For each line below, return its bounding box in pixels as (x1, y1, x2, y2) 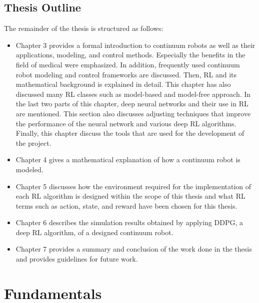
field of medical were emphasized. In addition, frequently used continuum (15, 59, 240, 69)
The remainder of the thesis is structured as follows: (4, 23, 163, 33)
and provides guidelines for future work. (15, 254, 138, 264)
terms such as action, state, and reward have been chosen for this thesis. (15, 200, 237, 211)
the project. (15, 137, 51, 148)
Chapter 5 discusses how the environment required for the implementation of (15, 181, 251, 191)
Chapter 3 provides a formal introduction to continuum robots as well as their (15, 39, 255, 50)
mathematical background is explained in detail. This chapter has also (15, 79, 231, 89)
